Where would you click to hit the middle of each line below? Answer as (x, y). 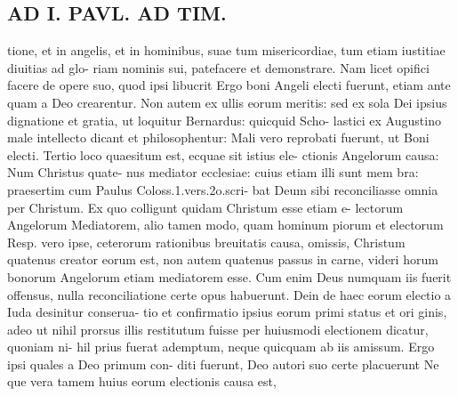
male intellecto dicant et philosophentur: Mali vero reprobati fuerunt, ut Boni (218, 137)
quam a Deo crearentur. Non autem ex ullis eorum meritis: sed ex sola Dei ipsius (227, 102)
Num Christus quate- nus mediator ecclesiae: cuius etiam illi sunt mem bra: (213, 172)
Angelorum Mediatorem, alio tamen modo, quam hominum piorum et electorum (225, 225)
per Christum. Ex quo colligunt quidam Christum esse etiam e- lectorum (205, 207)
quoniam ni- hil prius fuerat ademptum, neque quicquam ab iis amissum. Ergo (221, 347)
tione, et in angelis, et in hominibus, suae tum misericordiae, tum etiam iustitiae (226, 50)
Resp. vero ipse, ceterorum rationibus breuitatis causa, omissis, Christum (206, 242)
